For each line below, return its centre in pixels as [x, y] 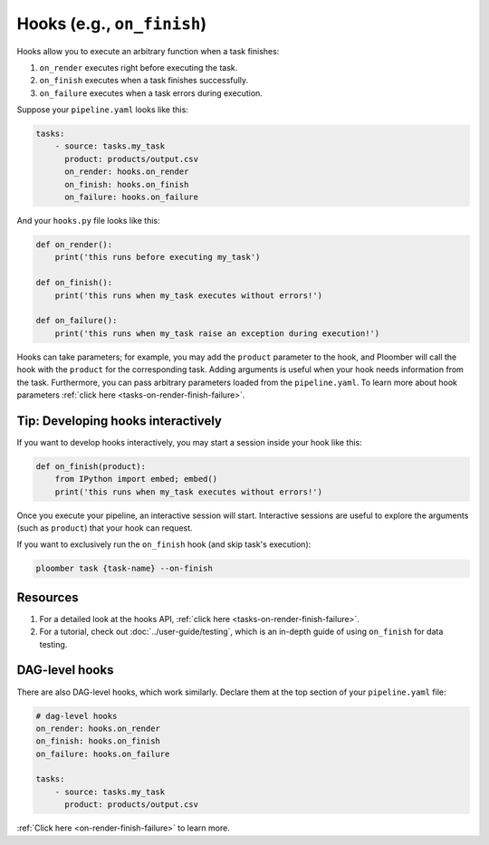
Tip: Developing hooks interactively [119, 421]
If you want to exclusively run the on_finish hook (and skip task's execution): [164, 544]
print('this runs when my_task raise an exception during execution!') [217, 333]
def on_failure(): [77, 321]
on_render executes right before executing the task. [139, 67]
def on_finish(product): [91, 466]
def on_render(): [74, 245]
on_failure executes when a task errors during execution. [151, 93]
